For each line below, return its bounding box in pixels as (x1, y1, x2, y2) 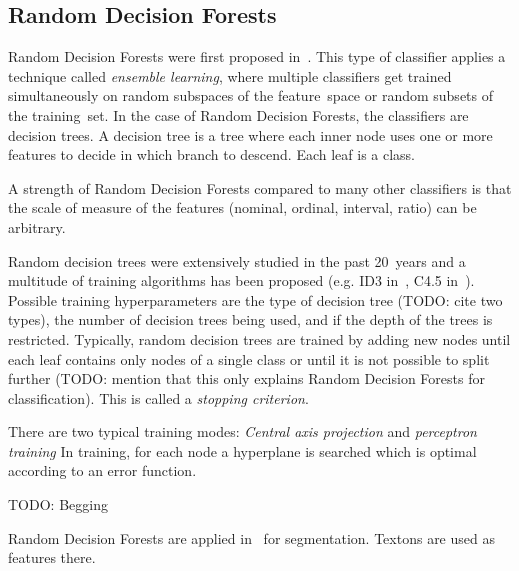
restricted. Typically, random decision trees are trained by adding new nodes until (8, 328, 511, 349)
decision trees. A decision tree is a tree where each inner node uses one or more (8, 124, 493, 145)
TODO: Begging (8, 494, 108, 515)
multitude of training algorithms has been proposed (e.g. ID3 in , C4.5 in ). (8, 270, 475, 291)
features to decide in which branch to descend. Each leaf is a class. (8, 144, 416, 165)
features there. (8, 547, 96, 568)
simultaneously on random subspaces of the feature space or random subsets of (8, 85, 493, 106)
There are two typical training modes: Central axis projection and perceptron (8, 421, 477, 442)
